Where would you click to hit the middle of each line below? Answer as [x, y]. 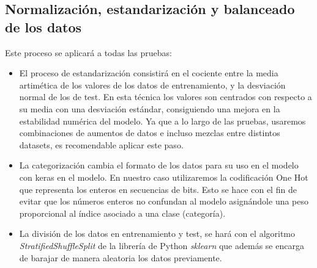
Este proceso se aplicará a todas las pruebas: [88, 52]
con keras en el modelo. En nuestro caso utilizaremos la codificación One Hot [164, 177]
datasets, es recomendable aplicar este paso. [101, 144]
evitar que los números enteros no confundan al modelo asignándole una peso [164, 201]
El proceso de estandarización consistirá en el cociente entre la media [149, 73]
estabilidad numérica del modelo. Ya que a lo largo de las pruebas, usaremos [162, 121]
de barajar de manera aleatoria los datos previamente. [121, 257]
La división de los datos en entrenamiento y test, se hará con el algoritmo [157, 234]
